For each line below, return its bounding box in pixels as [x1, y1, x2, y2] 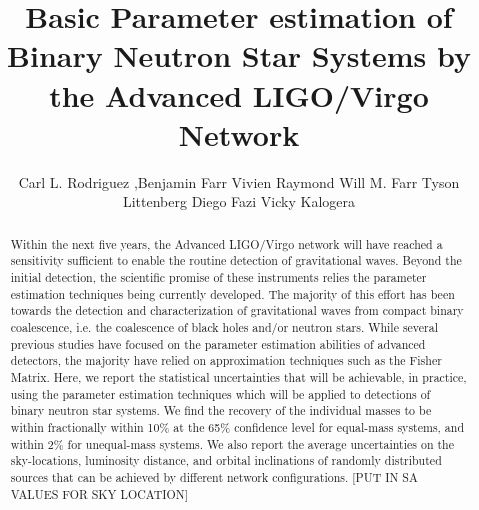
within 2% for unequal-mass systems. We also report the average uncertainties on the [10, 435, 454, 452]
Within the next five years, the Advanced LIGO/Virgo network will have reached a [10, 235, 443, 252]
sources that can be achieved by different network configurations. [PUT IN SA [10, 468, 418, 485]
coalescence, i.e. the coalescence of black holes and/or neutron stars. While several [10, 318, 439, 335]
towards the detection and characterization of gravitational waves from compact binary [10, 302, 464, 319]
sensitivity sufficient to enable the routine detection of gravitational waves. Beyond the [10, 252, 462, 269]
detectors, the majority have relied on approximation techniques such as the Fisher [10, 352, 442, 369]
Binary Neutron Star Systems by [7, 35, 471, 76]
